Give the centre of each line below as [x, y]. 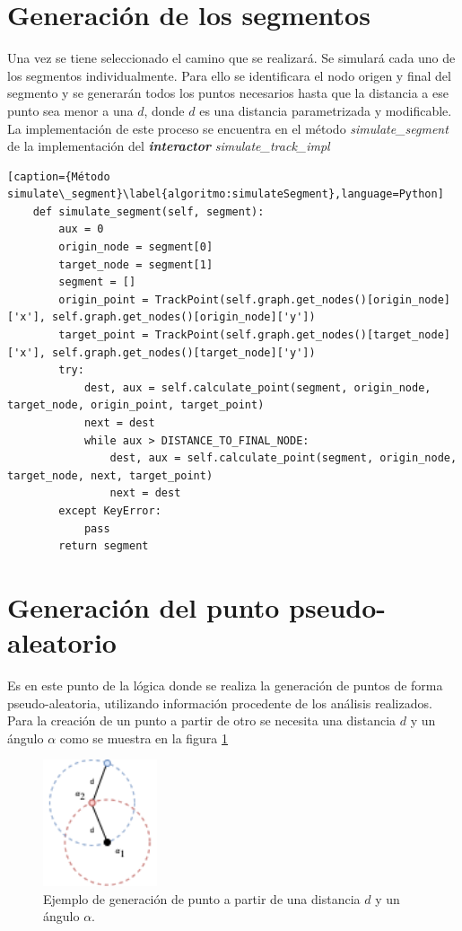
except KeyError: [110, 510]
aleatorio [62, 642]
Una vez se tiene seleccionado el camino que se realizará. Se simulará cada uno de [231, 58]
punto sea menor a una [70, 110]
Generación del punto [144, 606]
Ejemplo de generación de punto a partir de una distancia [202, 898]
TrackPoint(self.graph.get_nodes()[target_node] [302, 335]
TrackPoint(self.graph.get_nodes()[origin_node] [302, 299]
